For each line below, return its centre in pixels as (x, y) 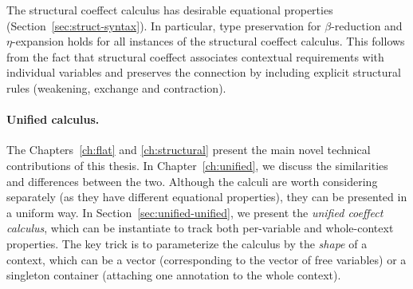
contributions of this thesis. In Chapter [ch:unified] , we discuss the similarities (197, 165)
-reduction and (367, 25)
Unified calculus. (53, 119)
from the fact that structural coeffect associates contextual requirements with (195, 56)
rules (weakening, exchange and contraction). (116, 87)
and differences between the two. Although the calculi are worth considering (192, 181)
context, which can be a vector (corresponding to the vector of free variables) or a (206, 259)
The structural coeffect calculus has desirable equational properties (170, 10)
